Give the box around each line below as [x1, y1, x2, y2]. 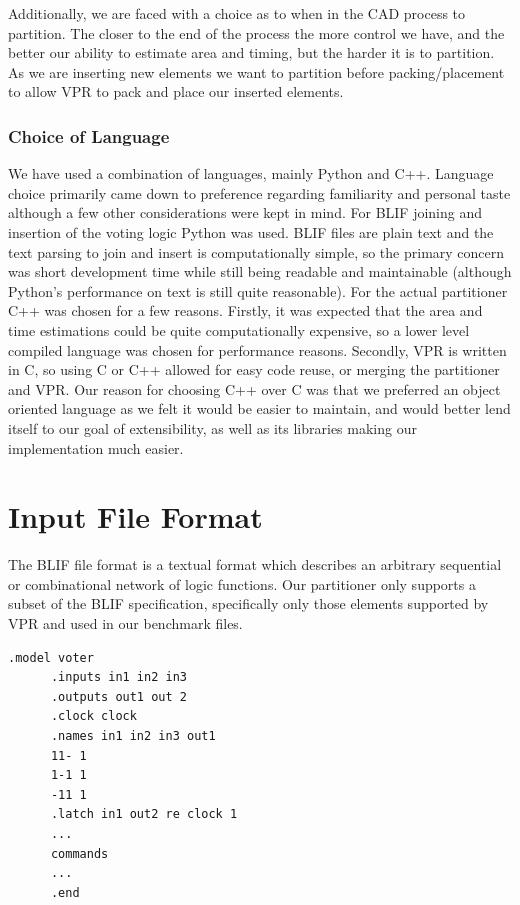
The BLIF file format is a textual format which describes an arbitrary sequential [8, 554, 502, 575]
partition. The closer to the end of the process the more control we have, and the [8, 22, 505, 43]
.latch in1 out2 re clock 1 [50, 807, 238, 822]
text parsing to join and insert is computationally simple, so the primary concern [8, 241, 505, 262]
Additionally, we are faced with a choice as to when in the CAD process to [8, 3, 466, 23]
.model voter [8, 650, 94, 665]
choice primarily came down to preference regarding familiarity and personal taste [8, 182, 511, 203]
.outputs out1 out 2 [50, 689, 187, 704]
